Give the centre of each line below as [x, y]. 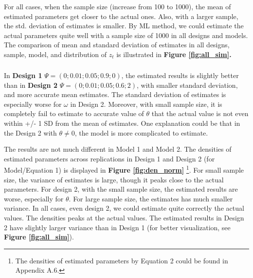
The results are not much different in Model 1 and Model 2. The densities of [118, 149]
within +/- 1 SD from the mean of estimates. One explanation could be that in [122, 123]
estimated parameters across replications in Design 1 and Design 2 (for [109, 158]
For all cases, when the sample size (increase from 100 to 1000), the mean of [117, 6]
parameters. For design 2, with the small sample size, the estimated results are [121, 189]
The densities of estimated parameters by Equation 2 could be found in [122, 260]
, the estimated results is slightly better [180, 75]
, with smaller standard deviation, [187, 85]
